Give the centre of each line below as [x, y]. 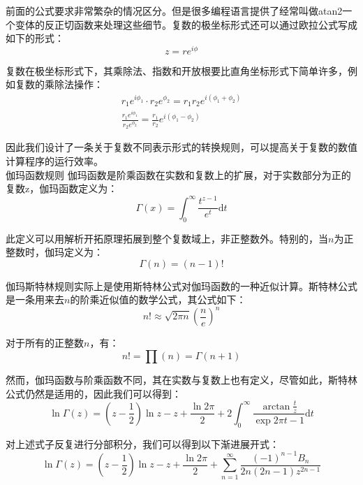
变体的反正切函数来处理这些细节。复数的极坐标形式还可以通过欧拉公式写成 [186, 24]
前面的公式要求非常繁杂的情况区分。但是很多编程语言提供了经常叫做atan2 [174, 10]
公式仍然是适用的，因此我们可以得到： [94, 393]
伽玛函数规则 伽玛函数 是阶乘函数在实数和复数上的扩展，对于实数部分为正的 [178, 174]
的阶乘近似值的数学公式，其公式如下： [158, 299]
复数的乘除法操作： [59, 84]
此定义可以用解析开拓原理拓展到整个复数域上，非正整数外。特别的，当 [167, 238]
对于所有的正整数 [45, 343]
